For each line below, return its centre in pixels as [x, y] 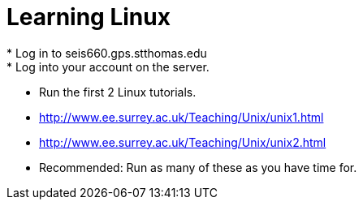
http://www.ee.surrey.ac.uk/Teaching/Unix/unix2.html [183, 142]
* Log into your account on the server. [108, 67]
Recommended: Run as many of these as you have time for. [198, 167]
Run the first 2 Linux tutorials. [118, 92]
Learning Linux [89, 17]
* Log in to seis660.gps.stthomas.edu [107, 53]
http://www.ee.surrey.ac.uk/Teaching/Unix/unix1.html [181, 117]
